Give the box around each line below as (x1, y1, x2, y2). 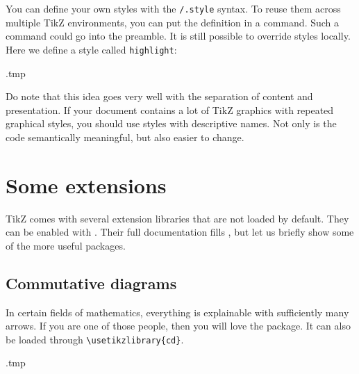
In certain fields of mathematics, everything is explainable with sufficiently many (6, 304, 349, 319)
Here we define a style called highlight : (6, 42, 177, 56)
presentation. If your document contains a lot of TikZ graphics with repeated (6, 102, 334, 117)
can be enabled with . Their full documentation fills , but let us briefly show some (6, 225, 354, 239)
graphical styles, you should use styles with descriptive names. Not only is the (6, 116, 337, 131)
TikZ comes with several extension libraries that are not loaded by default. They (6, 211, 349, 225)
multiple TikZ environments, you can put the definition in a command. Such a (6, 15, 340, 29)
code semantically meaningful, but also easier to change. (6, 129, 244, 144)
